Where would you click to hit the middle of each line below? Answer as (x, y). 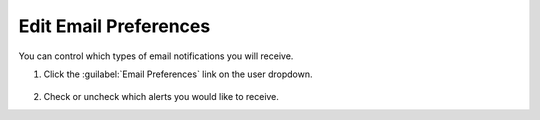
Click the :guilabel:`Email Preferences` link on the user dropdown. (178, 74)
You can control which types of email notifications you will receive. (156, 56)
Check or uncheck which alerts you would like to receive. (161, 97)
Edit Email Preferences (114, 26)
